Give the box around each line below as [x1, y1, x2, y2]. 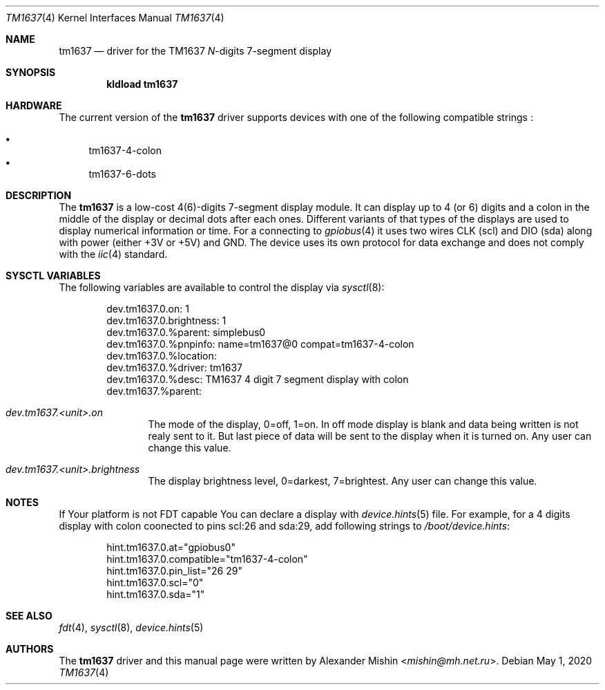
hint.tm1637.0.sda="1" [106, 588, 205, 600]
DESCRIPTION [6, 189, 72, 201]
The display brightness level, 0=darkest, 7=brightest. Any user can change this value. [148, 475, 537, 487]
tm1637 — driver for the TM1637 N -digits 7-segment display [59, 45, 332, 57]
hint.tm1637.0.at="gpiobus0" [106, 541, 236, 553]
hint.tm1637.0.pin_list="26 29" [106, 565, 242, 577]
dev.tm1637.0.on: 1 [106, 303, 189, 315]
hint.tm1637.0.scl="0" [106, 577, 204, 588]
